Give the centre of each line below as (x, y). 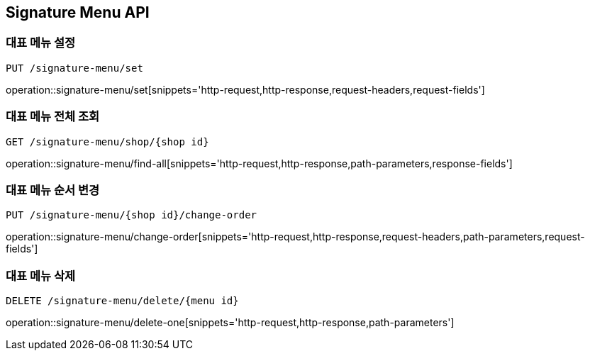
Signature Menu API (78, 12)
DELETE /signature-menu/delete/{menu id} (122, 301)
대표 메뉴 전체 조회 (53, 117)
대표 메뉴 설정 (41, 43)
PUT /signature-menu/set (74, 68)
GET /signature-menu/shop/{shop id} (107, 141)
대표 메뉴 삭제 (41, 276)
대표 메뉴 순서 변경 (53, 190)
